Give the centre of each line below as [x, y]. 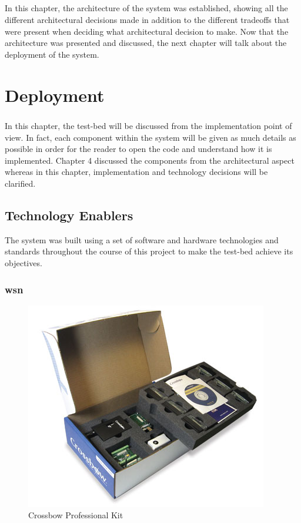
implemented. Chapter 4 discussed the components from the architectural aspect [150, 160]
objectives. [24, 263]
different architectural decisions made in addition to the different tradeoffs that [147, 19]
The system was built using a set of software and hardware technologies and [142, 239]
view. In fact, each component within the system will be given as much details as [150, 137]
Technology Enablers [69, 215]
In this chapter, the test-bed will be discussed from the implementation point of [148, 126]
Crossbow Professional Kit [76, 515]
